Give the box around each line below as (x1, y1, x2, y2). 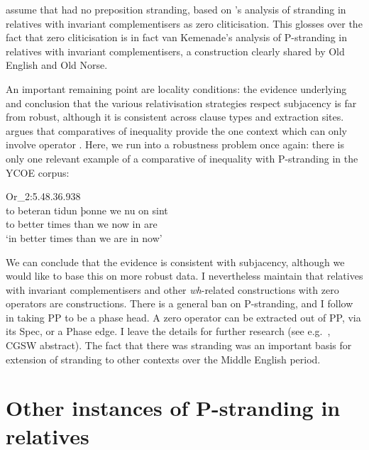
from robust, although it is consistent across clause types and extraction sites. (6, 109, 344, 124)
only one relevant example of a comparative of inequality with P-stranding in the (6, 150, 358, 165)
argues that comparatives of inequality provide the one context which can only (6, 123, 347, 138)
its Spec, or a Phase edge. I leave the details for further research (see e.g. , (6, 324, 331, 339)
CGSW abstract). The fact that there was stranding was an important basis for (6, 338, 352, 353)
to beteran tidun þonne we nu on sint (6, 202, 168, 217)
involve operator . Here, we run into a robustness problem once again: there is (6, 137, 344, 152)
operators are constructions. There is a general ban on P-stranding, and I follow (6, 296, 353, 311)
